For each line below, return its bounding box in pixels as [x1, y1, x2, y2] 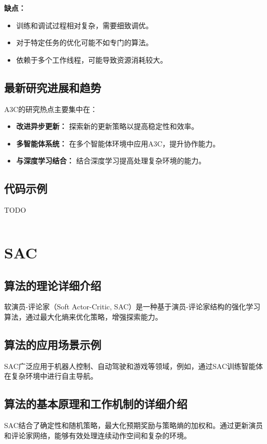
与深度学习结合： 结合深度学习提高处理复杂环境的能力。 [16, 155, 206, 166]
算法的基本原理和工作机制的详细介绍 [4, 396, 187, 412]
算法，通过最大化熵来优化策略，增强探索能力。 [4, 311, 162, 322]
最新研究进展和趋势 [4, 79, 101, 95]
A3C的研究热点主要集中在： [4, 103, 98, 114]
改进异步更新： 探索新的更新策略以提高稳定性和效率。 [16, 121, 199, 132]
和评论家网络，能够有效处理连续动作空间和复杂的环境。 [4, 430, 191, 440]
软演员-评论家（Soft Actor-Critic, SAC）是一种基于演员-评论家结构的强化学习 [4, 301, 261, 312]
